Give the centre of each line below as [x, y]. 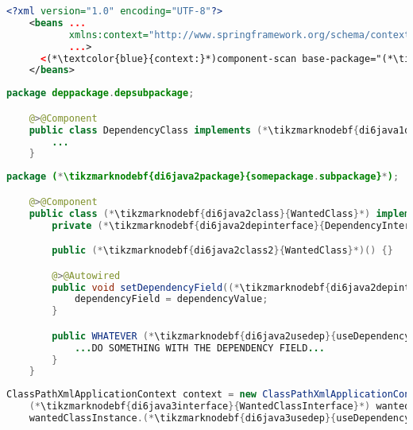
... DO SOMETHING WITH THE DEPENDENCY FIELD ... [199, 348]
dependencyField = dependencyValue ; [171, 299]
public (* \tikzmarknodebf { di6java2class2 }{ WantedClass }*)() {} [222, 251]
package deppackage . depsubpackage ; [100, 93]
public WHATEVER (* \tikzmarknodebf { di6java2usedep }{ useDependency [231, 336]
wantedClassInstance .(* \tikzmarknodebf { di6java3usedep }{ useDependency [220, 418]
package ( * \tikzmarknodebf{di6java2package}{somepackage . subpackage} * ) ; [203, 177]
